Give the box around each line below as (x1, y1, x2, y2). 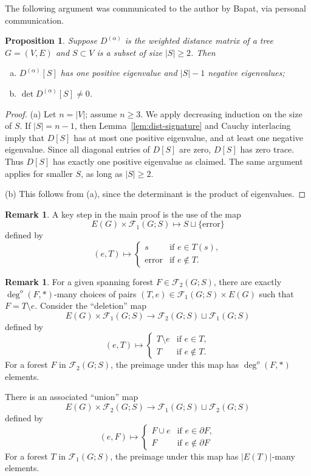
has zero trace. (240, 143, 295, 156)
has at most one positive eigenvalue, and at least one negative (73, 131, 304, 143)
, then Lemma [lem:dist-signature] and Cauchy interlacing (74, 119, 291, 132)
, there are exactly (213, 275, 282, 288)
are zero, (179, 143, 211, 156)
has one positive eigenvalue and (60, 66, 177, 79)
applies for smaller (5, 167, 73, 179)
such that (259, 287, 294, 300)
